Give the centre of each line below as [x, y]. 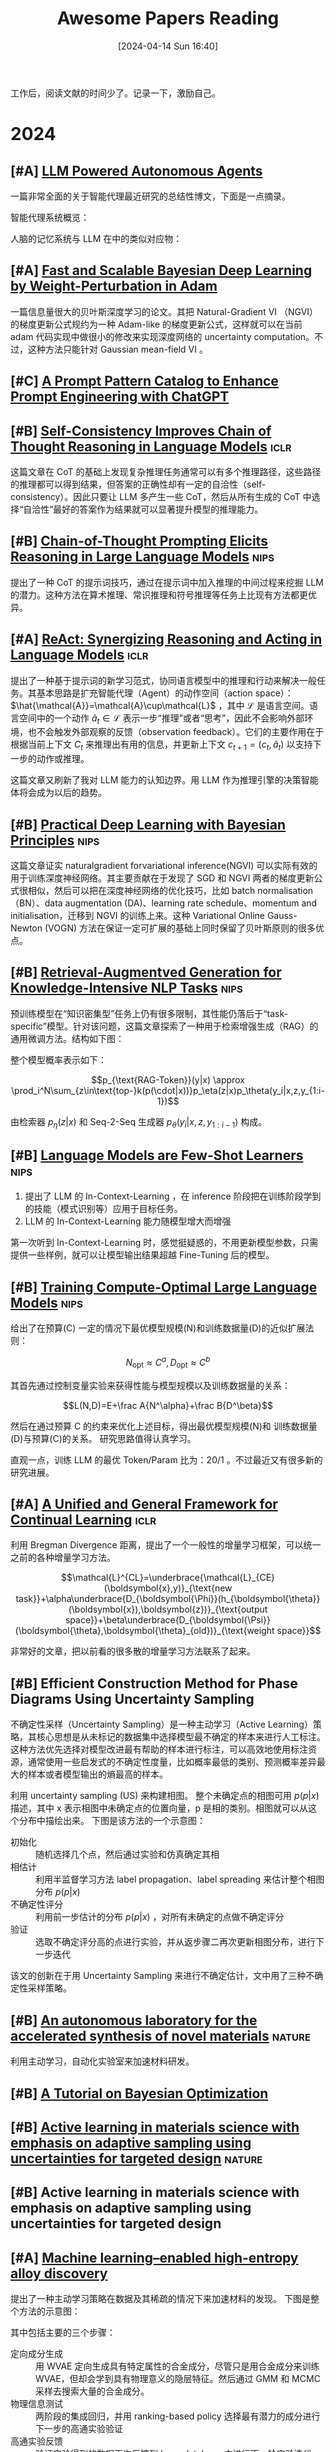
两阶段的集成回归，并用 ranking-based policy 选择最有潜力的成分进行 [178, 2416]
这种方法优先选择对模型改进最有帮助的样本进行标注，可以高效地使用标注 [159, 1749]
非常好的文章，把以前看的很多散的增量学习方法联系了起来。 [133, 1651]
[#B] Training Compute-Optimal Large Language [164, 1287]
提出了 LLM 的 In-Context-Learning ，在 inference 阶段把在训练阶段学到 [173, 1196]
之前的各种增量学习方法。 [63, 1558]
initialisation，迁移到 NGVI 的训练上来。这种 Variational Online [137, 915]
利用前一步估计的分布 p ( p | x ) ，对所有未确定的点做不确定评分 [160, 1917]
